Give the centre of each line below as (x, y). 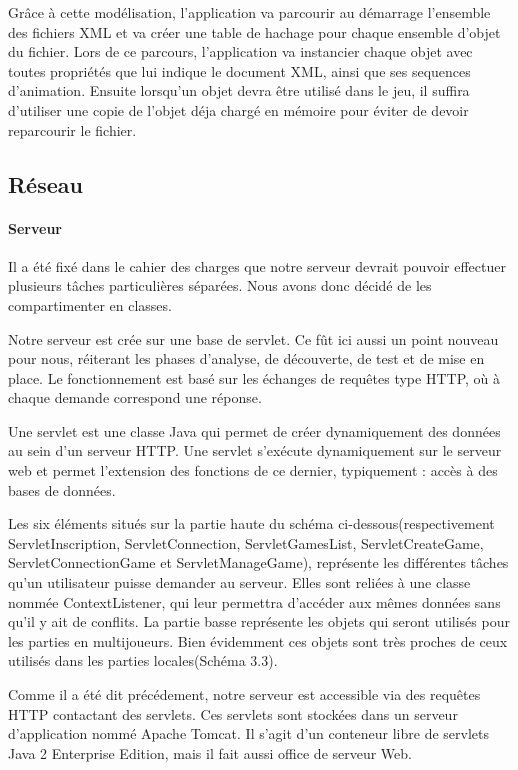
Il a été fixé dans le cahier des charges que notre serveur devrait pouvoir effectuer (257, 265)
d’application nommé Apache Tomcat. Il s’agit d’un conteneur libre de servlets (249, 733)
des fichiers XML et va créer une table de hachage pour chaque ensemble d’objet (254, 31)
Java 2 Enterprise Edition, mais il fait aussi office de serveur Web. (210, 752)
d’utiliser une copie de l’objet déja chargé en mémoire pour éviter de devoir (238, 109)
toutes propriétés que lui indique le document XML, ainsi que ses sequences (239, 70)
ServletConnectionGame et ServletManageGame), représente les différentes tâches (258, 562)
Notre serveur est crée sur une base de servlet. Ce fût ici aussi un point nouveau (253, 338)
